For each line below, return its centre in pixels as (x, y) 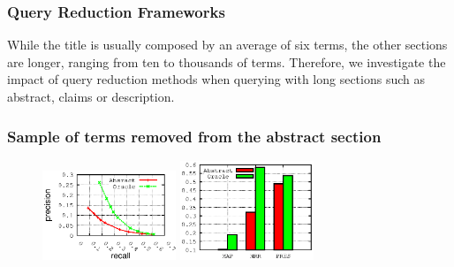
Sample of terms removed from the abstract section (194, 136)
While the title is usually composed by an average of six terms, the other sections (227, 45)
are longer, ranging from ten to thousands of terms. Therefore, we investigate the (227, 61)
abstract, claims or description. (91, 96)
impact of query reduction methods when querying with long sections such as (216, 79)
